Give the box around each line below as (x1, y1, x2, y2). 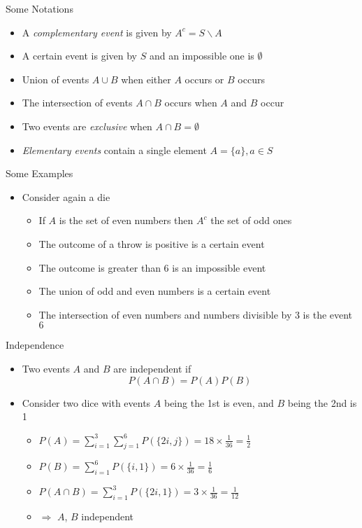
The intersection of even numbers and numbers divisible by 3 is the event (38, 307, 353, 321)
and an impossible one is (149, 48, 254, 63)
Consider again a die (22, 189, 110, 204)
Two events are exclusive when (22, 118, 152, 133)
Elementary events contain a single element (22, 142, 207, 157)
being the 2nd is (287, 395, 357, 410)
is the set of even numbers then (59, 213, 194, 228)
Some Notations (6, 1, 73, 15)
